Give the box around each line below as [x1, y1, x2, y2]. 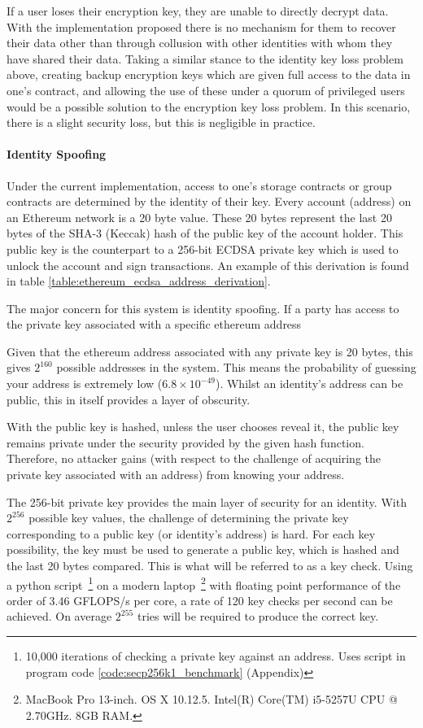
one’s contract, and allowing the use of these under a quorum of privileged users [7, 81, 405, 98]
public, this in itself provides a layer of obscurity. [7, 390, 251, 408]
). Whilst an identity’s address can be [215, 375, 403, 392]
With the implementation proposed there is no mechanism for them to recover [7, 18, 396, 35]
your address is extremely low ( [7, 375, 163, 392]
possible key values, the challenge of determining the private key [28, 509, 349, 526]
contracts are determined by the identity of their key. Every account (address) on [7, 193, 412, 210]
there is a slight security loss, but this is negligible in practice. [7, 114, 316, 131]
